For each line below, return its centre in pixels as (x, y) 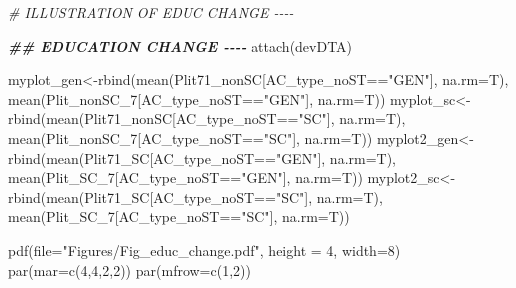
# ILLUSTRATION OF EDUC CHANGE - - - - (151, 12)
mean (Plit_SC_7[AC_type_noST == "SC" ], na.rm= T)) (179, 216)
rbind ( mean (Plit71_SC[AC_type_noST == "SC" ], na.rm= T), (195, 196)
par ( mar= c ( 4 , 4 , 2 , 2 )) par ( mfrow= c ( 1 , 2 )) (129, 269)
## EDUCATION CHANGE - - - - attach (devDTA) (180, 45)
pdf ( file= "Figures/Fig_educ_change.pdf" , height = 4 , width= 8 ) (204, 249)
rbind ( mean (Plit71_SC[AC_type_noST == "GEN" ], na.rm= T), (202, 157)
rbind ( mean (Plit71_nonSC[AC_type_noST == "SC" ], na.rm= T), (207, 118)
